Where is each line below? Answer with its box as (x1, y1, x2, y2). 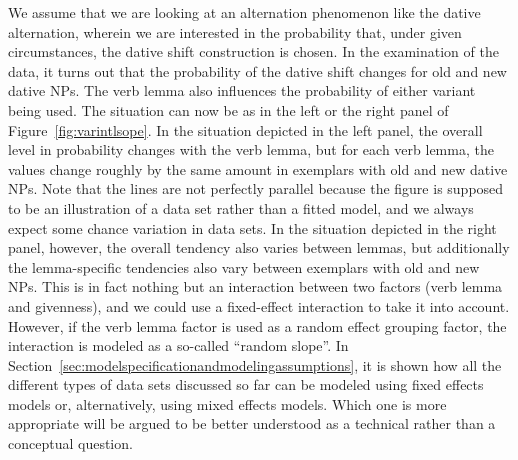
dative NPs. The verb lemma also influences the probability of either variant (8, 80, 476, 101)
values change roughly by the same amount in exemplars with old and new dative (8, 158, 508, 179)
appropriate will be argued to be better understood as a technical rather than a (8, 413, 496, 434)
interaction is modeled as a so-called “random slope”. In (8, 335, 349, 356)
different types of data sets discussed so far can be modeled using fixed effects (8, 374, 484, 395)
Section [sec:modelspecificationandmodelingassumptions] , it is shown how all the (8, 354, 502, 375)
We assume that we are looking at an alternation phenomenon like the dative (8, 2, 481, 22)
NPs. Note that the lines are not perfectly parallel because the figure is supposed (8, 178, 504, 199)
